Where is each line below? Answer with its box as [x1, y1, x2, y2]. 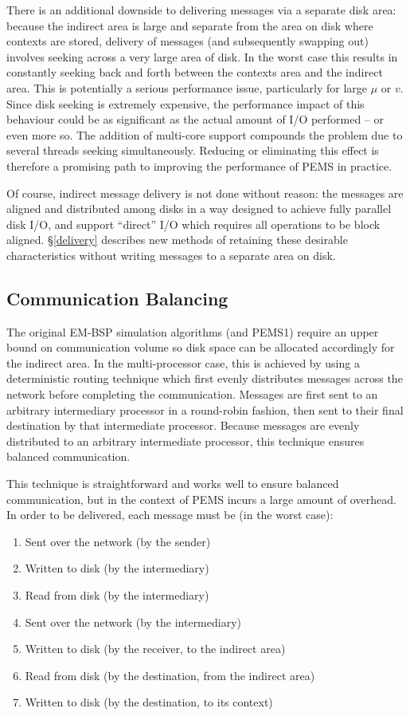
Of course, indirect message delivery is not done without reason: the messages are [6, 184, 404, 201]
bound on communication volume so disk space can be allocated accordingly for [6, 339, 395, 356]
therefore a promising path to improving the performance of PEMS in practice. [6, 157, 392, 174]
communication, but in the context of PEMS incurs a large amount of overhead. [6, 490, 396, 507]
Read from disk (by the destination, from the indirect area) [25, 667, 315, 683]
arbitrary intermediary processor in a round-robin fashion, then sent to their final [6, 401, 404, 418]
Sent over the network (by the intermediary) [25, 613, 242, 630]
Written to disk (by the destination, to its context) [25, 694, 273, 710]
